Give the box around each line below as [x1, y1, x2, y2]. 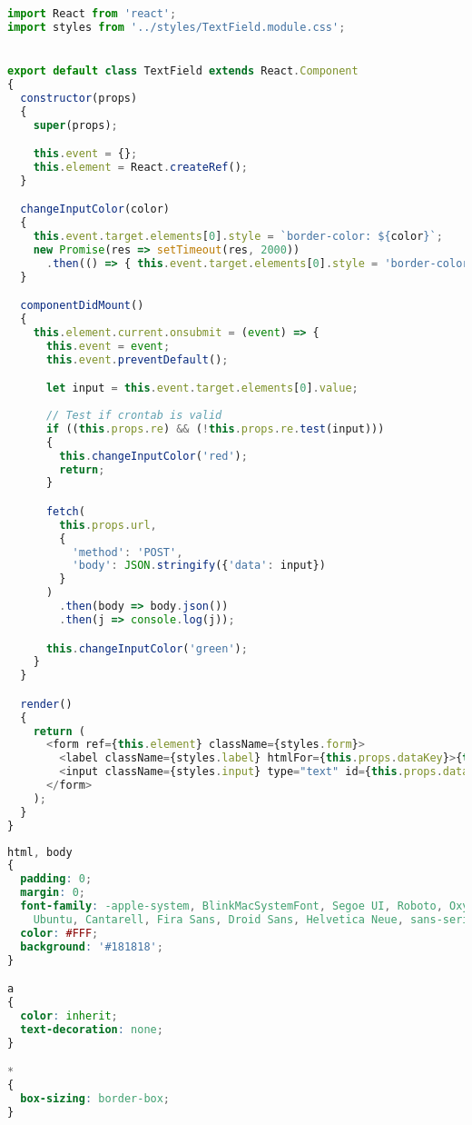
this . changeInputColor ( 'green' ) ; [45, 642, 248, 655]
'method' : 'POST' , [72, 545, 183, 559]
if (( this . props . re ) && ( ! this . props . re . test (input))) [45, 422, 385, 435]
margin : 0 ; [20, 886, 85, 900]
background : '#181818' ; [20, 940, 163, 953]
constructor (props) [20, 91, 138, 105]
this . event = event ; [45, 339, 171, 353]
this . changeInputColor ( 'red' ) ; [59, 449, 248, 463]
